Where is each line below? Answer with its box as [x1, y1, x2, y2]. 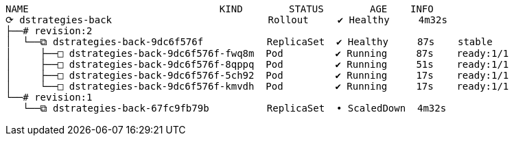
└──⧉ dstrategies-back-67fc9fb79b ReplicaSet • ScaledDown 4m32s [23, 103, 447, 114]
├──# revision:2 [5, 25, 93, 36]
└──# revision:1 [5, 92, 93, 103]
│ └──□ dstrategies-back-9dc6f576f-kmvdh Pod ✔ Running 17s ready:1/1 [5, 81, 509, 92]
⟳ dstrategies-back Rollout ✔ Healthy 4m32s [5, 14, 447, 25]
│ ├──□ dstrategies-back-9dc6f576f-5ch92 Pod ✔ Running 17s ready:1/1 [5, 70, 509, 81]
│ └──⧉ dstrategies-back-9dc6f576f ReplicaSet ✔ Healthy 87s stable [5, 36, 493, 47]
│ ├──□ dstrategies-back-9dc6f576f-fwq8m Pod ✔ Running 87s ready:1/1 [5, 48, 509, 59]
